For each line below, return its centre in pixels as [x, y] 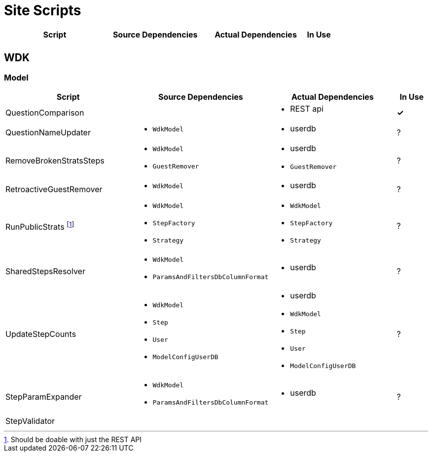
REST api [307, 108]
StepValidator [30, 421]
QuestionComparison [45, 112]
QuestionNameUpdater [48, 132]
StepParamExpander [44, 396]
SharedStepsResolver [45, 271]
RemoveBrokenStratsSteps [55, 161]
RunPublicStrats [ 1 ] [40, 226]
